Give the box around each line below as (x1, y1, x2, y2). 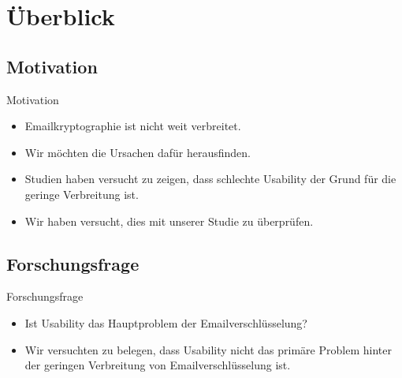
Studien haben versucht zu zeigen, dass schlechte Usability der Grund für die (24, 170, 396, 187)
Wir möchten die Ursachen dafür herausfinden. (24, 144, 251, 160)
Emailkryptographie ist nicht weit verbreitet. (24, 118, 241, 134)
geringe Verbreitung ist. (24, 185, 139, 202)
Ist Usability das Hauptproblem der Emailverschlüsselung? (24, 314, 307, 331)
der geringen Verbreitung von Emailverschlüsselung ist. (24, 357, 291, 373)
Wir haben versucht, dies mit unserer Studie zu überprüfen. (24, 212, 314, 229)
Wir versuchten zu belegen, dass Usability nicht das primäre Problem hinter (24, 341, 392, 357)
